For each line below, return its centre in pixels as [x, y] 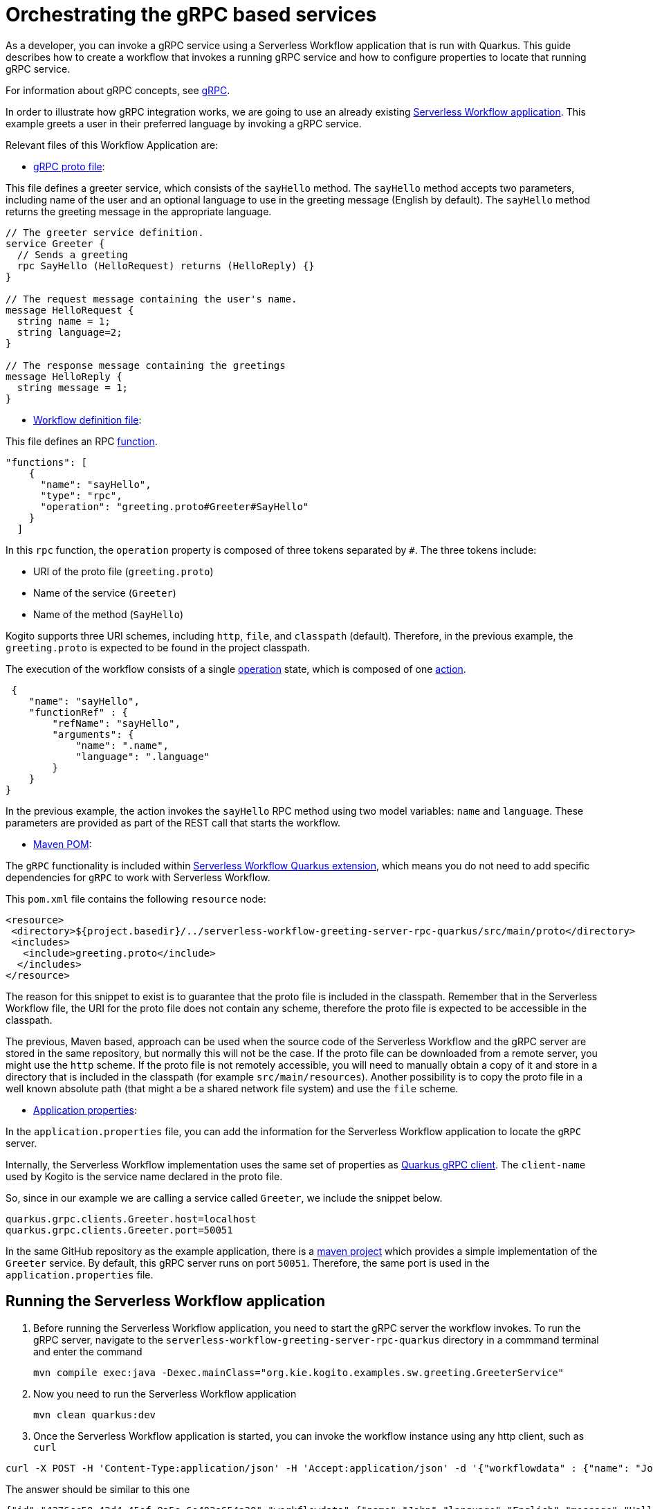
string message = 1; [73, 387]
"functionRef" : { [79, 712]
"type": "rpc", [81, 495]
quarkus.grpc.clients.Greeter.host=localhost [131, 1219]
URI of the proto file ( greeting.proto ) [123, 571]
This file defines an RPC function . [82, 441]
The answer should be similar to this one [98, 1489]
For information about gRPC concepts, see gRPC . [118, 90]
